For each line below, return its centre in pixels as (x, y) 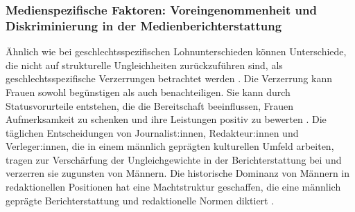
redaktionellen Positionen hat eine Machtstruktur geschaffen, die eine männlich (173, 187)
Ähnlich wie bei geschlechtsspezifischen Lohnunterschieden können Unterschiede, (176, 51)
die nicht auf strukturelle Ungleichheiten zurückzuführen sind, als (144, 65)
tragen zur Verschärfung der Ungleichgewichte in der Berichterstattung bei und (174, 159)
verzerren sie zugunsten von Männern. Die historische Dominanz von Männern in (178, 173)
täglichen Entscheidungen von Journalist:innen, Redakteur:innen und (152, 132)
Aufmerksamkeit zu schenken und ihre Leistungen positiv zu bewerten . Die (166, 119)
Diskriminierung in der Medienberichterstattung (144, 25)
